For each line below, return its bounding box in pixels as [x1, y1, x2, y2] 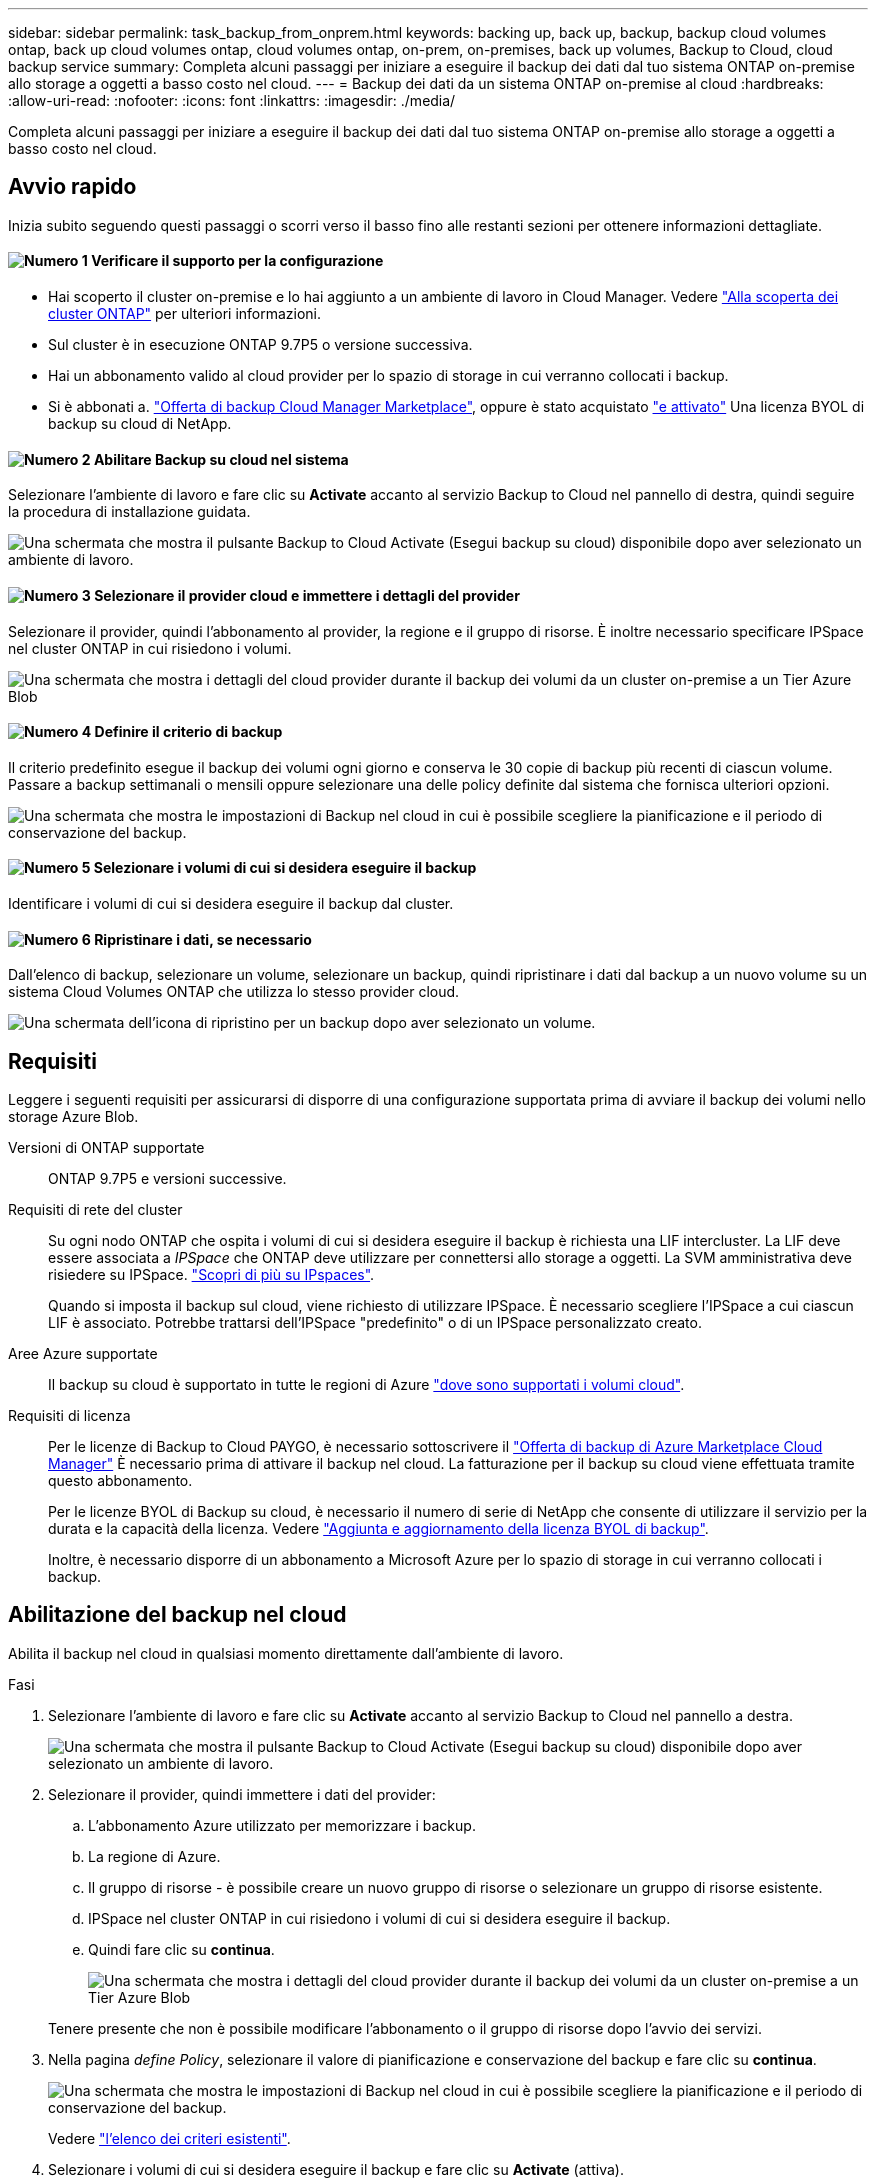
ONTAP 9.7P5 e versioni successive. [48, 1170, 287, 1187]
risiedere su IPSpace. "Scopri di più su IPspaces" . [48, 1266, 375, 1283]
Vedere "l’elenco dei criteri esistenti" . [48, 2129, 291, 2147]
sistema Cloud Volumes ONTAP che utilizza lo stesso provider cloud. [8, 983, 460, 1001]
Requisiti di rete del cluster [8, 1201, 183, 1218]
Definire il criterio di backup [94, 723, 283, 741]
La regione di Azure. [88, 1847, 221, 1865]
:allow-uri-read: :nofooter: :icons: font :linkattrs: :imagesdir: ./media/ [8, 92, 456, 109]
